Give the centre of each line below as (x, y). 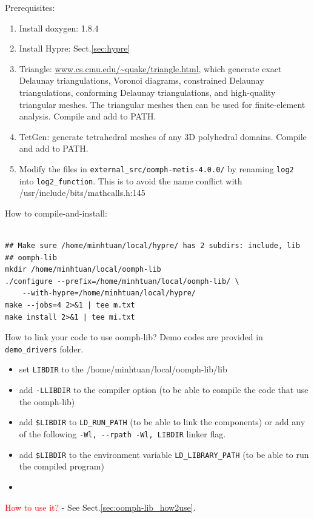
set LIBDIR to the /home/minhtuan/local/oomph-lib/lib (123, 369)
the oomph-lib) (47, 401)
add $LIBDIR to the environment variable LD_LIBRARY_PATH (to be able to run (164, 454)
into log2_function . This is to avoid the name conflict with (131, 180)
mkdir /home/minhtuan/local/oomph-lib (83, 270)
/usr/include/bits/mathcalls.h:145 (82, 193)
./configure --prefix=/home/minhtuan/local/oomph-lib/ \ (122, 281)
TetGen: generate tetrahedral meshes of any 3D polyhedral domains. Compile (163, 136)
